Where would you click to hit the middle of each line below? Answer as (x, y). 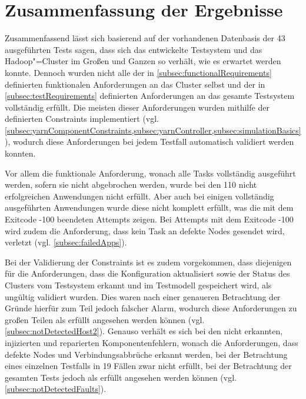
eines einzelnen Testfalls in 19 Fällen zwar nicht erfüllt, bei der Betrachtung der (148, 366)
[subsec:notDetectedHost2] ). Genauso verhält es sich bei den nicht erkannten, (144, 331)
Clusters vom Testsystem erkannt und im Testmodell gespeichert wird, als (138, 285)
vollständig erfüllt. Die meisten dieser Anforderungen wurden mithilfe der (137, 107)
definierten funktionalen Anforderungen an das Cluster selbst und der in (135, 84)
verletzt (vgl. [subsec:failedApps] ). (66, 242)
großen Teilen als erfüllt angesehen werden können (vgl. (105, 319)
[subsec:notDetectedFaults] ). (56, 389)
